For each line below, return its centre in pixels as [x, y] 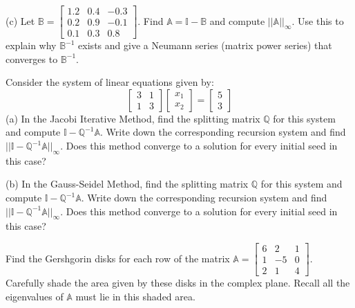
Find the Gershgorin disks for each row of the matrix [118, 258]
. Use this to [318, 20]
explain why [31, 45]
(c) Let [20, 20]
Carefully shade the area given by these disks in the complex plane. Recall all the [178, 283]
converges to [32, 58]
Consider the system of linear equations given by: [110, 82]
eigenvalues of [35, 296]
